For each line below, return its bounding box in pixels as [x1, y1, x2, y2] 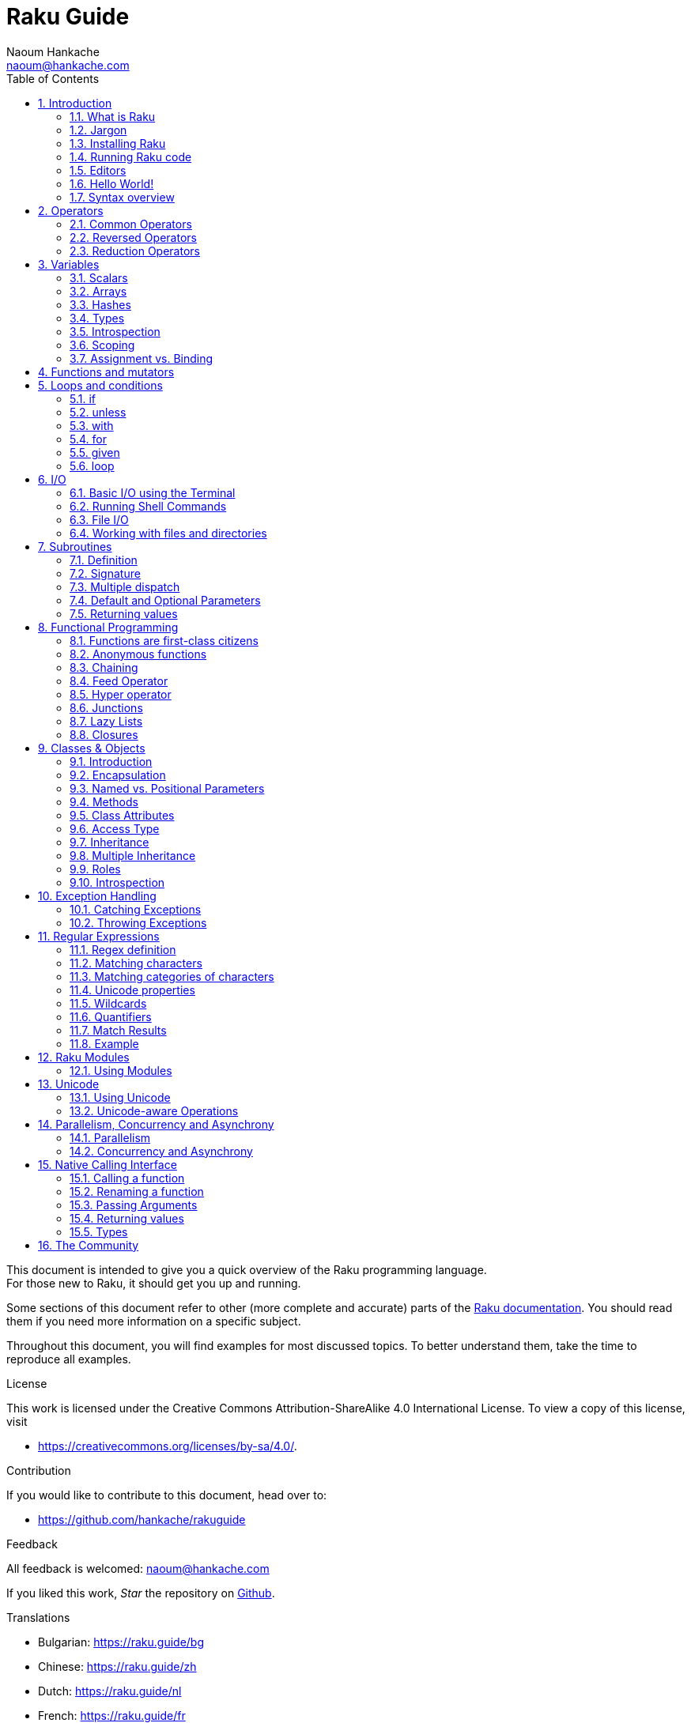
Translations [6, 1610, 70, 1624]
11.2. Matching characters [70, 956, 202, 970]
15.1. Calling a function [70, 1171, 185, 1185]
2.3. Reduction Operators [70, 243, 200, 258]
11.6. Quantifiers [70, 1009, 152, 1024]
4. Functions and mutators [38, 364, 175, 379]
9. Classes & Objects [38, 741, 145, 755]
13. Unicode [38, 1076, 100, 1091]
